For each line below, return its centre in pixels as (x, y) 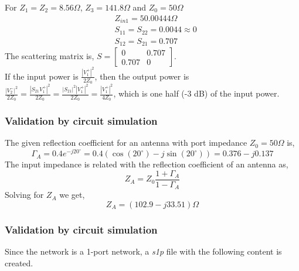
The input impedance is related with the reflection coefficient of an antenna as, (147, 164)
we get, (72, 195)
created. (19, 263)
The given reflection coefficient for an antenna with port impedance (126, 143)
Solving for (24, 195)
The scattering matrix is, (50, 56)
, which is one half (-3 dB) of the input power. (196, 93)
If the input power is (42, 76)
